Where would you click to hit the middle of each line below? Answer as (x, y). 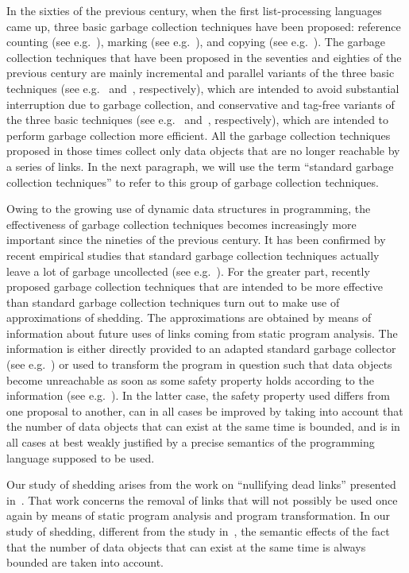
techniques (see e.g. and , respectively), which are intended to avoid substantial (203, 88)
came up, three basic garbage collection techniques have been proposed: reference (204, 26)
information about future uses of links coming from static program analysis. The (202, 333)
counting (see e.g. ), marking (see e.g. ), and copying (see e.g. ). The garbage (196, 42)
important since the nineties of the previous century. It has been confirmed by (196, 240)
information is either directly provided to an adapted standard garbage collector (201, 348)
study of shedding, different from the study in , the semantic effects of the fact (198, 531)
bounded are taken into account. (85, 562)
